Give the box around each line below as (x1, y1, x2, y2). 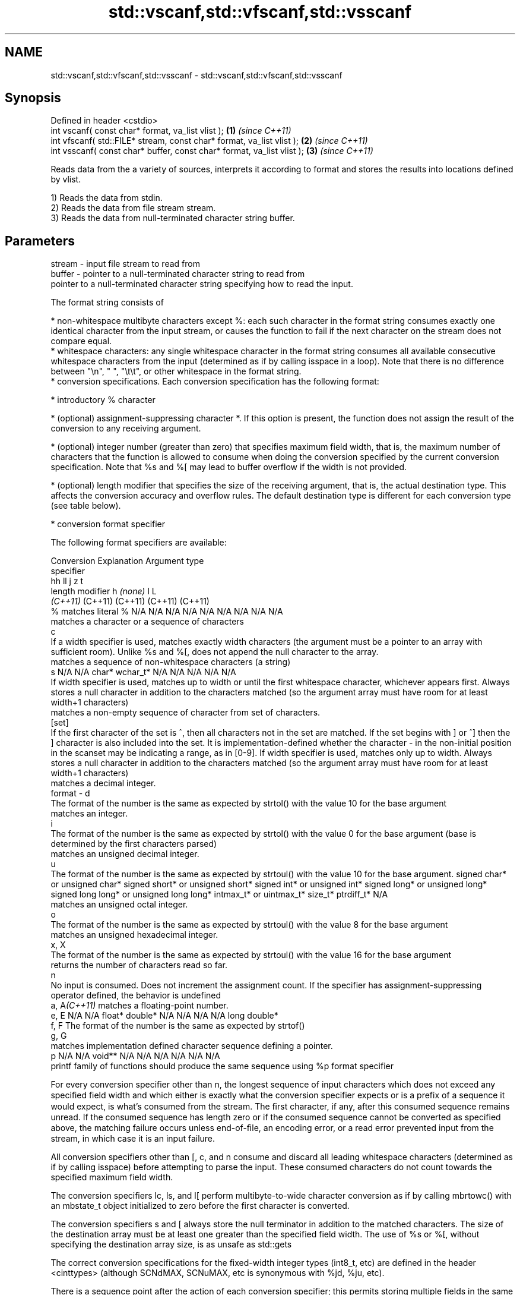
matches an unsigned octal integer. (50, 899, 188, 910)
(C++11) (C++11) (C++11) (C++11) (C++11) (50, 596, 210, 607)
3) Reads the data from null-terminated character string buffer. (50, 213, 295, 223)
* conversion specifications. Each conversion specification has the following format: (50, 376, 379, 387)
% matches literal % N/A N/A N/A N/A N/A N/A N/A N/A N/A (50, 606, 283, 617)
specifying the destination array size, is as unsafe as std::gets (50, 1239, 292, 1250)
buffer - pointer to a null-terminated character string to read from (50, 269, 305, 279)
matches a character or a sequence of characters (50, 616, 244, 627)
